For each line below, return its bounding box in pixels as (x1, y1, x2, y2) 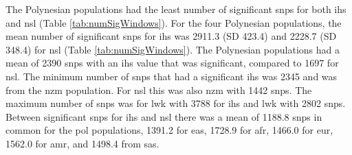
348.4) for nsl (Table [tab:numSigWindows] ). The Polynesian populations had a (5, 42, 340, 56)
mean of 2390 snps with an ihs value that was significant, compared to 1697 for (5, 56, 339, 70)
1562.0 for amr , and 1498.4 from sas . (5, 136, 159, 150)
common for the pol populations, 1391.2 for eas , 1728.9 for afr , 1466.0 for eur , (5, 123, 333, 137)
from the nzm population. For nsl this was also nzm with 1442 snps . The (5, 82, 312, 97)
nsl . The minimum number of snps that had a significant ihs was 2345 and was (5, 69, 338, 83)
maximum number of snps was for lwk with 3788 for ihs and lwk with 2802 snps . (5, 96, 346, 110)
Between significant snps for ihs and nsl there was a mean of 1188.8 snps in (5, 109, 322, 123)
